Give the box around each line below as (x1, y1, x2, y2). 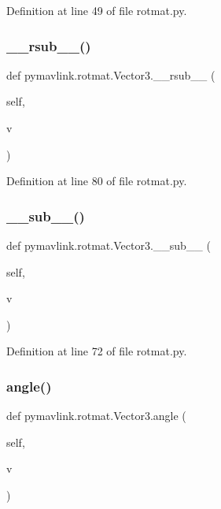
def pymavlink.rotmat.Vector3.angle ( (6, 407, 186, 424)
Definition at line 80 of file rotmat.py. (6, 173, 187, 189)
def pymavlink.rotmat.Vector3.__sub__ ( (6, 237, 211, 253)
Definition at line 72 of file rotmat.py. (6, 343, 187, 359)
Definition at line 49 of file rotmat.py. (6, 2, 187, 18)
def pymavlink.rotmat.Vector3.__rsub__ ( (6, 66, 215, 83)
